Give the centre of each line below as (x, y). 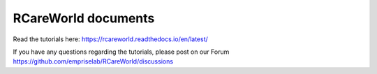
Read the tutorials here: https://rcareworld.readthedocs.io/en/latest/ (111, 39)
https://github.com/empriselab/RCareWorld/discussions (93, 61)
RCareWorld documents (84, 18)
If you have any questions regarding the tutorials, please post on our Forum (121, 52)
